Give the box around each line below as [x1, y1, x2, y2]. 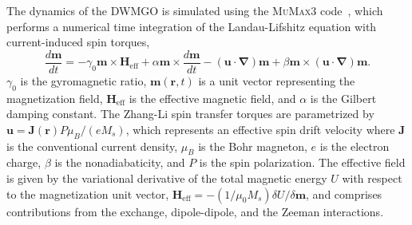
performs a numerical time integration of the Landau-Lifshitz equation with [6, 18, 377, 34]
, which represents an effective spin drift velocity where [125, 120, 395, 137]
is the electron [319, 137, 390, 154]
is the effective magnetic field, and [129, 89, 296, 106]
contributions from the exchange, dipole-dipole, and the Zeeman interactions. [6, 203, 384, 219]
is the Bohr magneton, [198, 137, 307, 154]
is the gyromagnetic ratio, [20, 72, 147, 89]
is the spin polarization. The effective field [199, 154, 406, 171]
